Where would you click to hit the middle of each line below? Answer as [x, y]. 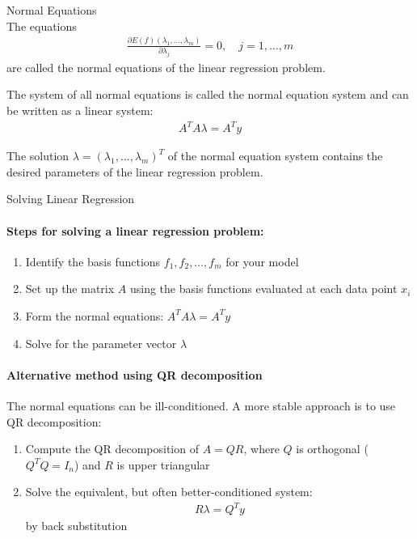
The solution [38, 156]
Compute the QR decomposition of [112, 449]
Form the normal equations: [95, 315]
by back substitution [76, 526]
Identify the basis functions [93, 261]
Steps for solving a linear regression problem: [135, 230]
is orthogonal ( [332, 449]
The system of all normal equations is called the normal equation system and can [208, 94]
